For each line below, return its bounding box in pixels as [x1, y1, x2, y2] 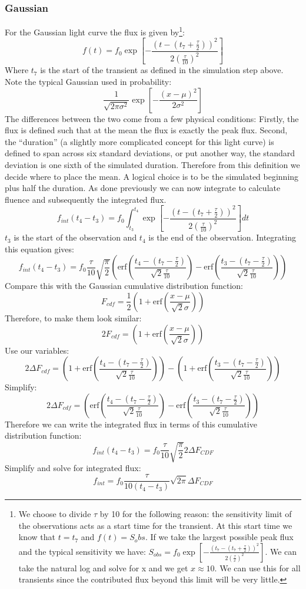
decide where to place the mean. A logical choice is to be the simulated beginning [5, 170, 299, 182]
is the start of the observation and [14, 231, 137, 244]
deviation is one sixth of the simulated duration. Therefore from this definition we [5, 158, 300, 170]
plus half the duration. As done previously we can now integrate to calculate [5, 182, 281, 194]
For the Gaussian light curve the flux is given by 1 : [5, 24, 185, 38]
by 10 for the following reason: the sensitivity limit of [99, 508, 292, 520]
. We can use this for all [214, 561, 301, 574]
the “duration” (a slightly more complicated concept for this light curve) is [5, 135, 274, 147]
